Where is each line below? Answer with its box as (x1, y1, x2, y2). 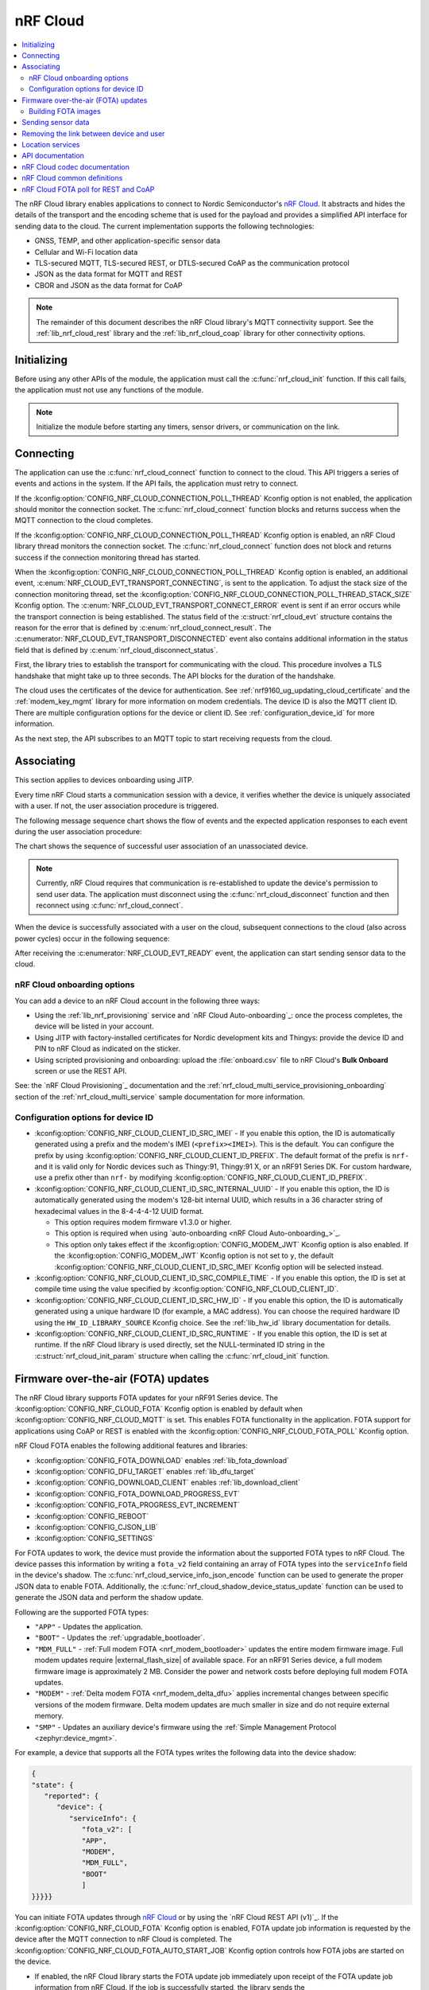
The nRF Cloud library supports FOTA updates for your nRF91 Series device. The (14, 1393, 278, 1403)
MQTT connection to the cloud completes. (14, 516, 153, 525)
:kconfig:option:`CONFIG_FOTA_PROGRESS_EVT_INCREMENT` (34, 1500, 240, 1510)
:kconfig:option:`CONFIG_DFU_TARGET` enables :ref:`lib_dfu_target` (34, 1466, 256, 1476)
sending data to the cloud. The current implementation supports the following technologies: (14, 221, 315, 231)
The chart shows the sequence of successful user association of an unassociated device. (14, 841, 309, 851)
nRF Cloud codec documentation (21, 162, 130, 171)
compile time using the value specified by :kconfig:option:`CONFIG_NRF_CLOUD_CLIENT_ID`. (34, 1284, 339, 1293)
